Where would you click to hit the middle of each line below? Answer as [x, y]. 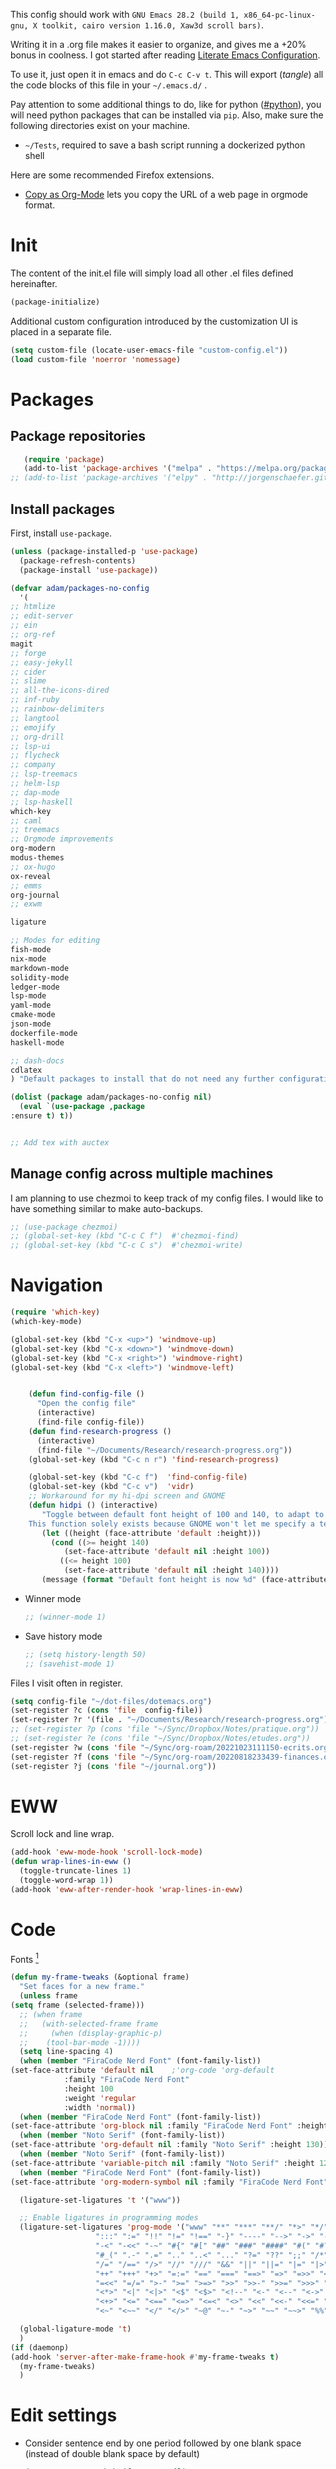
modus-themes [37, 858]
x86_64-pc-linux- [279, 15]
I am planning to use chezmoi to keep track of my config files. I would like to [167, 1198]
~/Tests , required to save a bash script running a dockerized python [165, 145]
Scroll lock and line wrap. [62, 1834]
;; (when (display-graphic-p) [91, 2033]
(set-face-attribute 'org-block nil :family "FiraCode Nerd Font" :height [169, 2126]
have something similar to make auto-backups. [107, 1208]
